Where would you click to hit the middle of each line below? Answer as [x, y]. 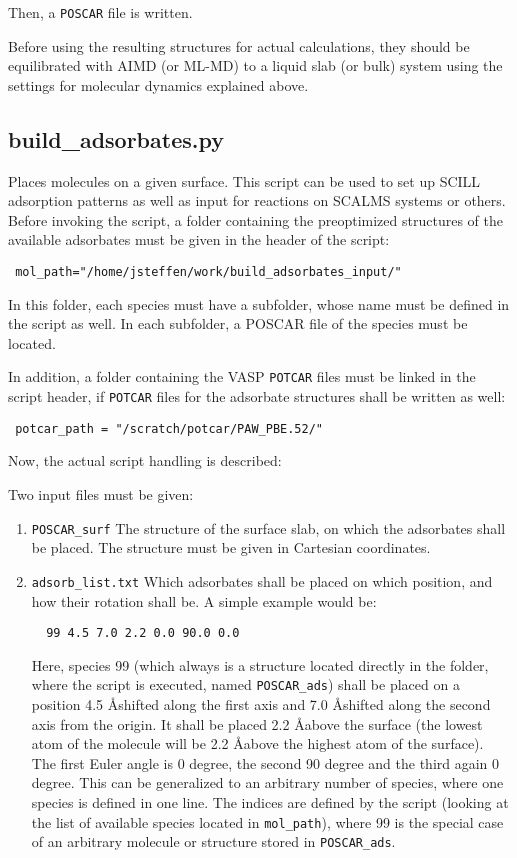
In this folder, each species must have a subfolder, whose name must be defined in [259, 303]
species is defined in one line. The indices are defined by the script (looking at [270, 801]
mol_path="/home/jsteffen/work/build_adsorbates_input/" [208, 272]
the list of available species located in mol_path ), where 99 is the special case [267, 821]
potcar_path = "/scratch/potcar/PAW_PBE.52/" [169, 428]
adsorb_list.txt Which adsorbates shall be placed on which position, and [262, 580]
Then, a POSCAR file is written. [100, 12]
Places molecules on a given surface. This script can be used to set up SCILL [244, 180]
